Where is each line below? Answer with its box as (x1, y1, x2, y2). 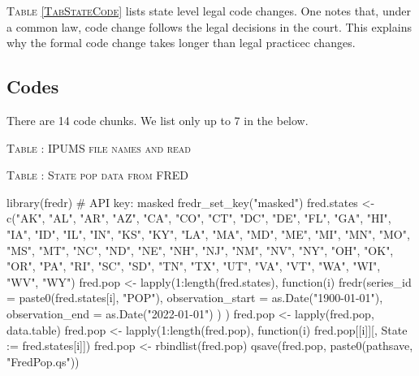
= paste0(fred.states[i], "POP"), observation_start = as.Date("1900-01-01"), (6, 289, 383, 306)
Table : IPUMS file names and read (6, 139, 192, 156)
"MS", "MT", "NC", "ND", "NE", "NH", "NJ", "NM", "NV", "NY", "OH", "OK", (6, 241, 394, 258)
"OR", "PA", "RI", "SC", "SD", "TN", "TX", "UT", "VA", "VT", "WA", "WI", (6, 257, 381, 274)
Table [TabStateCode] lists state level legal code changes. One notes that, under (6, 2, 411, 19)
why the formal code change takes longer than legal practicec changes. (6, 34, 356, 51)
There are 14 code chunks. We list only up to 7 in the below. (6, 111, 309, 128)
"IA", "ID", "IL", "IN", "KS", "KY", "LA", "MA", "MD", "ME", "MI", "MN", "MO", (6, 225, 410, 242)
